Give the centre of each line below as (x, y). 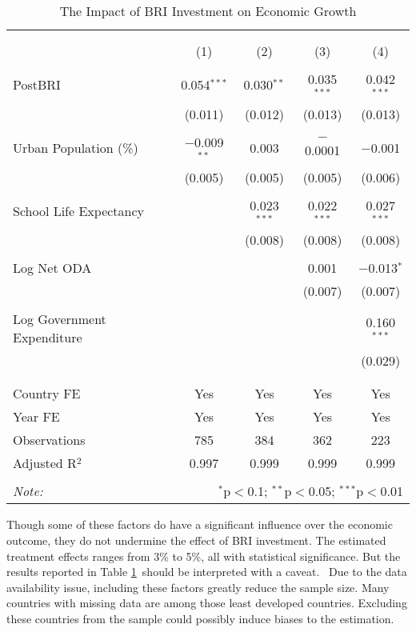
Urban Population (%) (76, 148)
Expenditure (48, 338)
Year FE (36, 417)
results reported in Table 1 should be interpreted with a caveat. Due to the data (207, 572)
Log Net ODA (52, 268)
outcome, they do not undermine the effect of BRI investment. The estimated (196, 540)
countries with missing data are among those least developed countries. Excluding (207, 603)
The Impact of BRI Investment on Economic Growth (208, 11)
